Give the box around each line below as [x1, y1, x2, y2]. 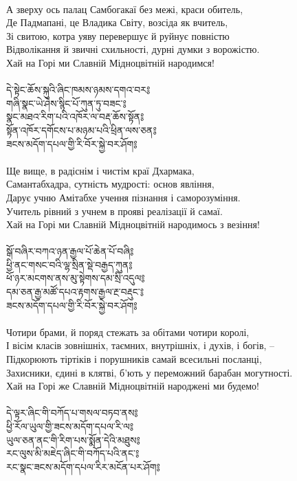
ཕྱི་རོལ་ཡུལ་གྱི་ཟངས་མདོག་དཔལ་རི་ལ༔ [6, 419, 134, 433]
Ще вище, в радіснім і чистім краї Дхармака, [6, 163, 195, 177]
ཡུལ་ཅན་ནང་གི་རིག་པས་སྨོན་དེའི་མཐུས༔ [6, 432, 140, 447]
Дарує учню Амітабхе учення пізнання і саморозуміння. [6, 190, 241, 204]
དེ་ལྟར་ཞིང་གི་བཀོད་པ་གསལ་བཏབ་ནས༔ [6, 405, 138, 420]
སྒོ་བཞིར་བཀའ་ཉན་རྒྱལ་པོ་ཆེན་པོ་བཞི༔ [6, 244, 134, 258]
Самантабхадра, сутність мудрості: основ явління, [6, 177, 214, 191]
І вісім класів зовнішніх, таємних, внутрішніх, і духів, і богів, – [6, 338, 275, 353]
